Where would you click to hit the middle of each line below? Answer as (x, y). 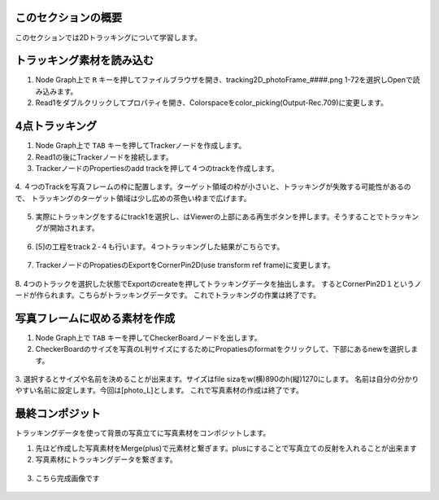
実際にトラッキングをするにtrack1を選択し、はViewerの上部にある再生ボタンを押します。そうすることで (209, 217)
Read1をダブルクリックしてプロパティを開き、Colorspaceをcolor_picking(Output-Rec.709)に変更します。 (211, 103)
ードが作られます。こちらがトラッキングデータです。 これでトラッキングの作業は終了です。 (168, 295)
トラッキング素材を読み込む (85, 61)
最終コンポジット (58, 414)
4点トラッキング (56, 126)
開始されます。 (74, 228)
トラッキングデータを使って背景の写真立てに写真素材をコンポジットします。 (143, 433)
